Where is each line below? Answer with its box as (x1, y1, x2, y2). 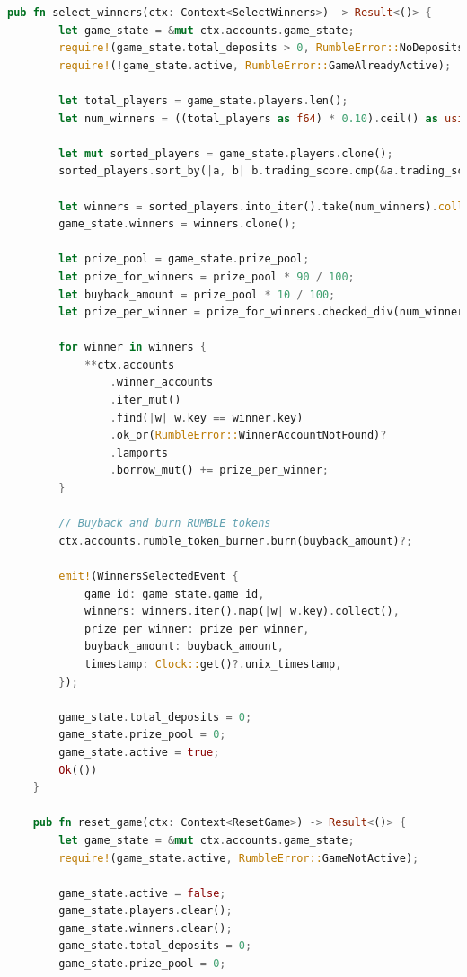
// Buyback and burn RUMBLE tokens (58, 517, 271, 530)
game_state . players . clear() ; (58, 904, 233, 918)
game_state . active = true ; (58, 745, 220, 759)
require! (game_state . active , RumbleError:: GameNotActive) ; (58, 851, 419, 865)
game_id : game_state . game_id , (84, 587, 265, 600)
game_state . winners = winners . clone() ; (58, 218, 297, 231)
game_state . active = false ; (58, 886, 226, 900)
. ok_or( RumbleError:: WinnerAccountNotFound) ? (110, 429, 387, 442)
